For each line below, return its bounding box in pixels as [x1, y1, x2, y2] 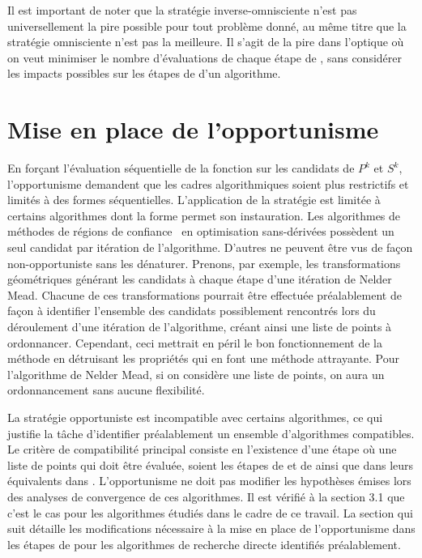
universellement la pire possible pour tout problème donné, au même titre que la [7, 17, 407, 34]
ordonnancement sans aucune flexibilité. [7, 381, 205, 398]
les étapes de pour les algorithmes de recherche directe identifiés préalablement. [7, 535, 401, 552]
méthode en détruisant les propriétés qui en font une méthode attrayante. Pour [7, 350, 400, 367]
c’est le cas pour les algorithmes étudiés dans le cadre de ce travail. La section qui [7, 504, 413, 521]
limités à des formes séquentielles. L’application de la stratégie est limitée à [7, 191, 381, 208]
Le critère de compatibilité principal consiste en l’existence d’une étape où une [7, 441, 397, 458]
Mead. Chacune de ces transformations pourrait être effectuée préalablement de [7, 286, 402, 303]
